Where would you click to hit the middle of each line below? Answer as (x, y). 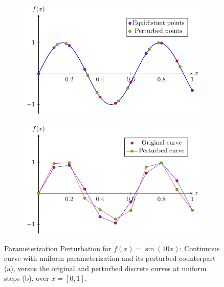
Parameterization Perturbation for (58, 248)
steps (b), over (27, 278)
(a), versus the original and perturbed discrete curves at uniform (105, 268)
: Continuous (200, 248)
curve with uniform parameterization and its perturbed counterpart (110, 258)
